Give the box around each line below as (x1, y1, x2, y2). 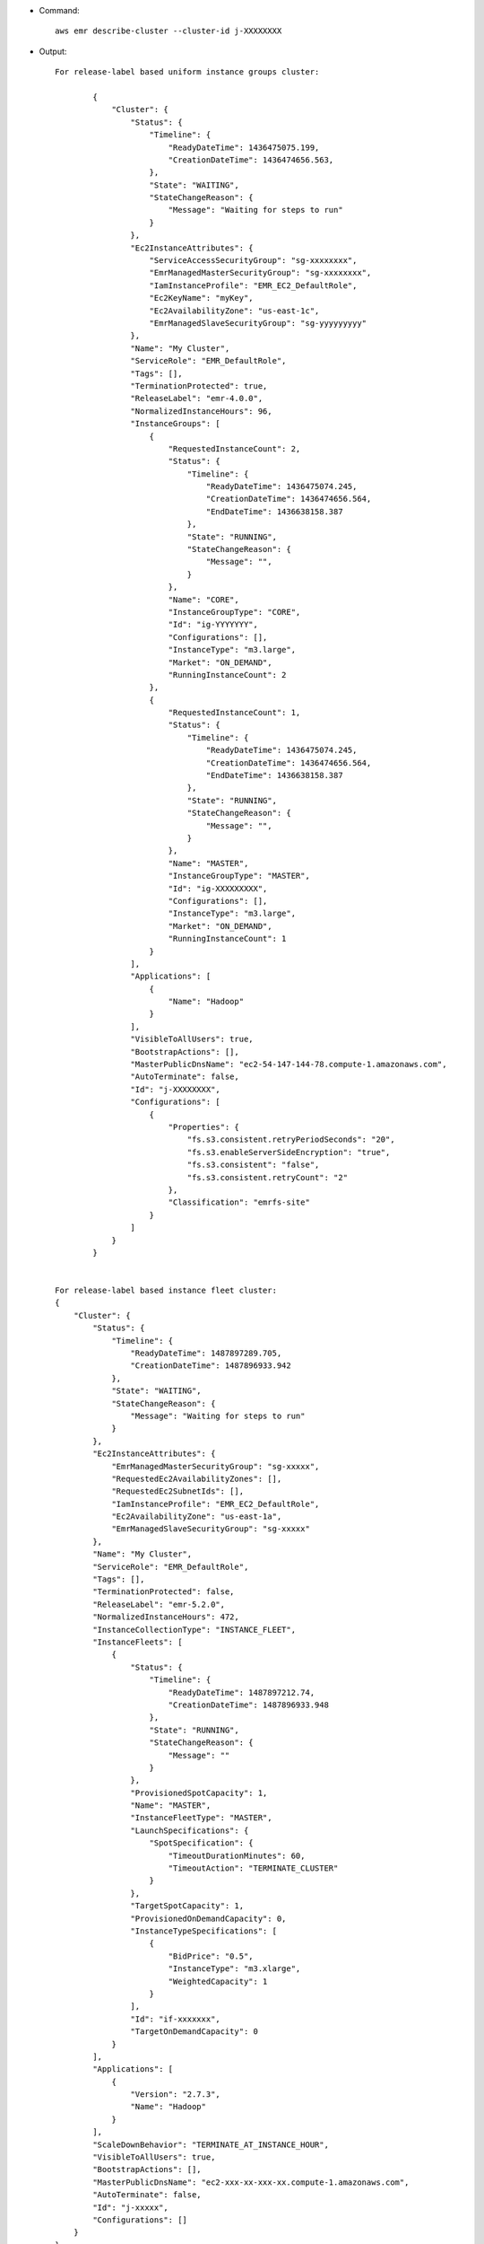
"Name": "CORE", (168, 594, 239, 605)
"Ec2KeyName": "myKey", (149, 293, 255, 303)
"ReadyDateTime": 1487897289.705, (130, 1348, 282, 1359)
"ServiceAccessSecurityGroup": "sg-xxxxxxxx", (149, 256, 358, 266)
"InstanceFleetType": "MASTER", (130, 1813, 272, 1823)
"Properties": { (168, 1122, 239, 1132)
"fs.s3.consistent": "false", (186, 1160, 320, 1170)
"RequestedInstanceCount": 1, (168, 707, 301, 718)
